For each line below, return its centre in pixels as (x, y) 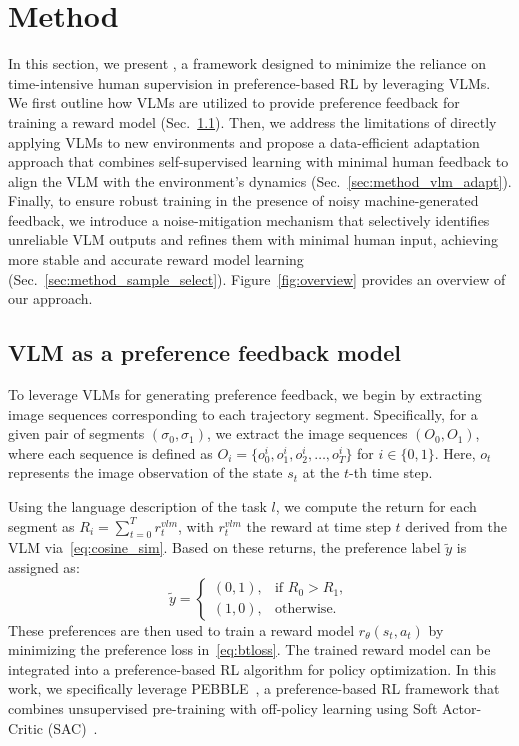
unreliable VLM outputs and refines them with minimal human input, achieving (253, 239)
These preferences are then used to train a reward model (181, 629)
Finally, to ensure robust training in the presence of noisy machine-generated (243, 200)
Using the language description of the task (137, 506)
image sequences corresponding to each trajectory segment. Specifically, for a (243, 413)
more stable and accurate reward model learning (156, 259)
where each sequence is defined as (110, 452)
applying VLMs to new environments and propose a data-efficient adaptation (244, 141)
